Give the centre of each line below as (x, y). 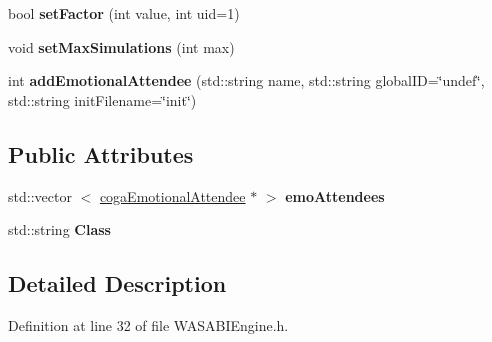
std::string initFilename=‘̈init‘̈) (102, 99)
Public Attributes (101, 153)
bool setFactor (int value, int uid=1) (124, 13)
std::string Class (59, 229)
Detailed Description (117, 283)
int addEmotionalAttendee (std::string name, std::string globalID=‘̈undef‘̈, (246, 80)
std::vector (40, 195)
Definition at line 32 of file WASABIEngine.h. (148, 324)
